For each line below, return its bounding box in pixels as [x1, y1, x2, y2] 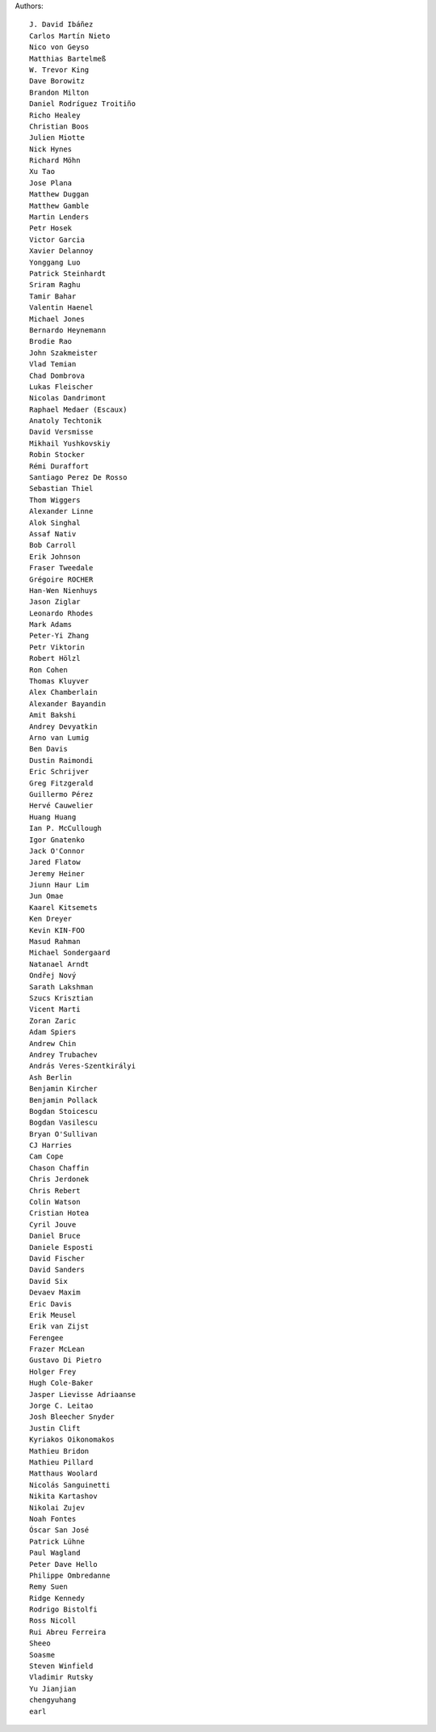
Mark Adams [29, 620, 73, 629]
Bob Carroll [29, 540, 77, 550]
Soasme [29, 1650, 56, 1659]
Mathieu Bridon [29, 1446, 90, 1455]
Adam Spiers [29, 1027, 77, 1037]
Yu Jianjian [29, 1683, 77, 1693]
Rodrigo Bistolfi [29, 1605, 98, 1614]
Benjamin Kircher [29, 1084, 98, 1094]
